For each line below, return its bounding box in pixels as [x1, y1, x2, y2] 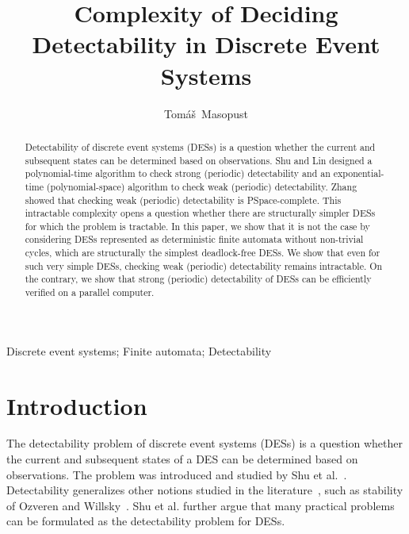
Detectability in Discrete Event [32, 28, 380, 60]
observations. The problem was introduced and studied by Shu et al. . [6, 466, 347, 482]
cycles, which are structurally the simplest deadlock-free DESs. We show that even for [25, 246, 380, 259]
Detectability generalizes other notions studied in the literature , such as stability [6, 482, 403, 498]
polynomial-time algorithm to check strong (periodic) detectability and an [25, 167, 331, 180]
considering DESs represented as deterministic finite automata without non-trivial [25, 232, 364, 246]
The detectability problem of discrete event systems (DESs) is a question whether [6, 435, 403, 451]
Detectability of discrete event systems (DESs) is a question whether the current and [25, 140, 376, 153]
